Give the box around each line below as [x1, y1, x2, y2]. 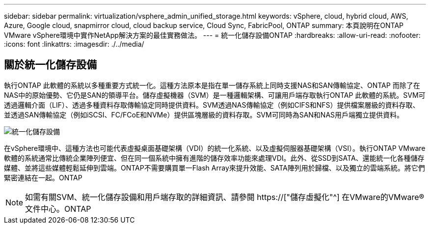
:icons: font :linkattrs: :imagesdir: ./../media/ [4, 40, 144, 48]
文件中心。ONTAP [25, 203, 91, 214]
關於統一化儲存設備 [4, 58, 97, 71]
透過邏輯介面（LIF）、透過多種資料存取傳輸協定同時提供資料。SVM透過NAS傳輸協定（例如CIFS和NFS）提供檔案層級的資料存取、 [4, 100, 420, 109]
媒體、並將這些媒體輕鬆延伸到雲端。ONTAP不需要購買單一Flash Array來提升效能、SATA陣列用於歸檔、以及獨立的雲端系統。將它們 [4, 163, 425, 172]
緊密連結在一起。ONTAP [4, 173, 82, 182]
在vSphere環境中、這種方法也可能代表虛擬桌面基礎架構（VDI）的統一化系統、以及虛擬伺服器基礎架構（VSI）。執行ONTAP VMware [4, 143, 426, 152]
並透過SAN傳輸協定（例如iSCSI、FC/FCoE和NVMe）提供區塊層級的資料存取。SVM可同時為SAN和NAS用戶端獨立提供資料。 [4, 110, 404, 119]
